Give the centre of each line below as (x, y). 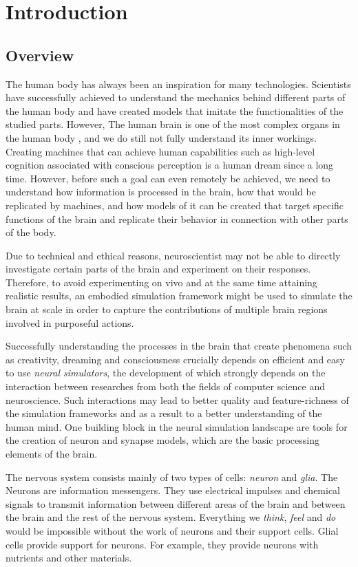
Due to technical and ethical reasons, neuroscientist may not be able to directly (173, 255)
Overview (40, 55)
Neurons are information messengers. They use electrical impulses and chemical (173, 490)
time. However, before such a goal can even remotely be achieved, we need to (168, 178)
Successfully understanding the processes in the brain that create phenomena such (179, 346)
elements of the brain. (52, 454)
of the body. (31, 232)
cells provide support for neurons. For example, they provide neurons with (162, 544)
